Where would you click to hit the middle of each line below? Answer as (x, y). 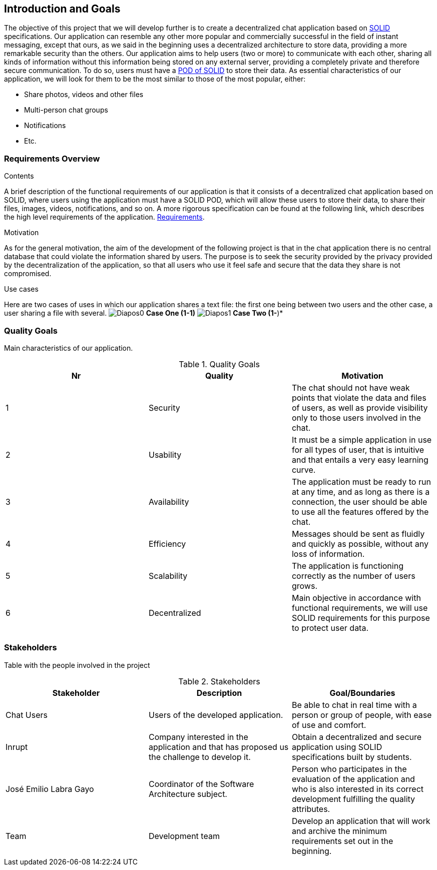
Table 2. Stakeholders (219, 681)
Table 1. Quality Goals (219, 364)
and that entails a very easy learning (360, 460)
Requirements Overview (52, 158)
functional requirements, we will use (360, 608)
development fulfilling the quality (353, 799)
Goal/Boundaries (362, 693)
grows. (304, 586)
